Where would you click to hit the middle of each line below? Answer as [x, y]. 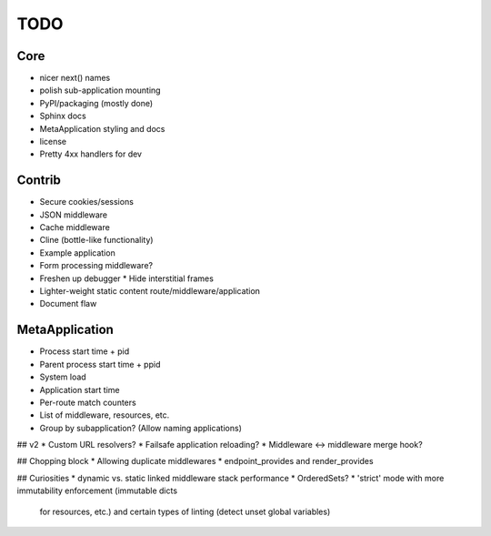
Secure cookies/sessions [86, 202]
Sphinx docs [63, 116]
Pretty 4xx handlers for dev [91, 154]
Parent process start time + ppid [100, 364]
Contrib [39, 181]
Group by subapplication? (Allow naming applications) [141, 428]
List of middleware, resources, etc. [105, 415]
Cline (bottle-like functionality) [96, 240]
